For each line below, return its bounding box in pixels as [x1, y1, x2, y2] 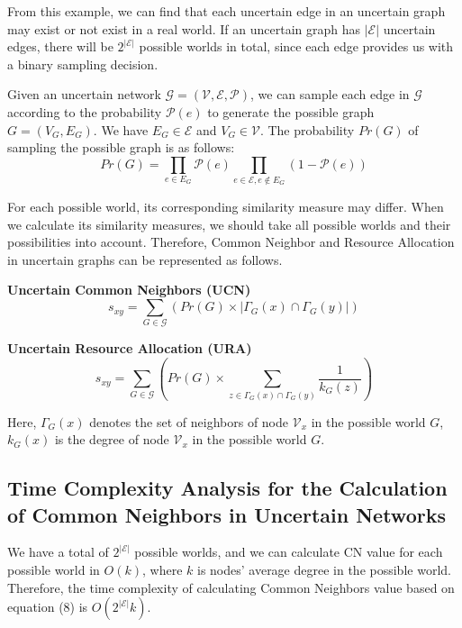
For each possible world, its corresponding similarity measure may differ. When [7, 197, 444, 216]
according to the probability [7, 102, 162, 121]
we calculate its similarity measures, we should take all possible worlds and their [7, 214, 451, 233]
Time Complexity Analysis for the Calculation [7, 474, 448, 502]
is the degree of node [54, 430, 169, 449]
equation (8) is [7, 597, 88, 616]
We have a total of [7, 542, 109, 561]
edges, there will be [7, 37, 113, 56]
